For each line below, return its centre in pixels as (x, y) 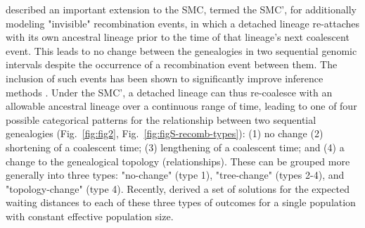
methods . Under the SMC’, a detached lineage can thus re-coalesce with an (169, 92)
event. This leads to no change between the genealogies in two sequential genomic (181, 50)
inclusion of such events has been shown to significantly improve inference (165, 78)
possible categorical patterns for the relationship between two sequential (161, 119)
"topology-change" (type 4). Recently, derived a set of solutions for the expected (178, 188)
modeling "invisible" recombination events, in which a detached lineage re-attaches (183, 23)
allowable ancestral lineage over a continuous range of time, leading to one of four (181, 106)
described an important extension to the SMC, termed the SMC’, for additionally (181, 9)
